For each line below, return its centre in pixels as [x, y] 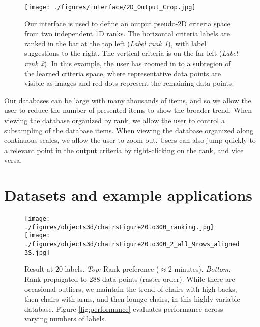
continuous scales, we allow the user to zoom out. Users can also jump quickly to [130, 140]
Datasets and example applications [128, 195]
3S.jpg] [37, 252]
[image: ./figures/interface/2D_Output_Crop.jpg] [110, 7]
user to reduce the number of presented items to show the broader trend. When [128, 110]
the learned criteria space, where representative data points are [123, 73]
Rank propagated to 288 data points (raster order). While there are [130, 278]
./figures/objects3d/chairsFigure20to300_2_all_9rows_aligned [132, 244]
